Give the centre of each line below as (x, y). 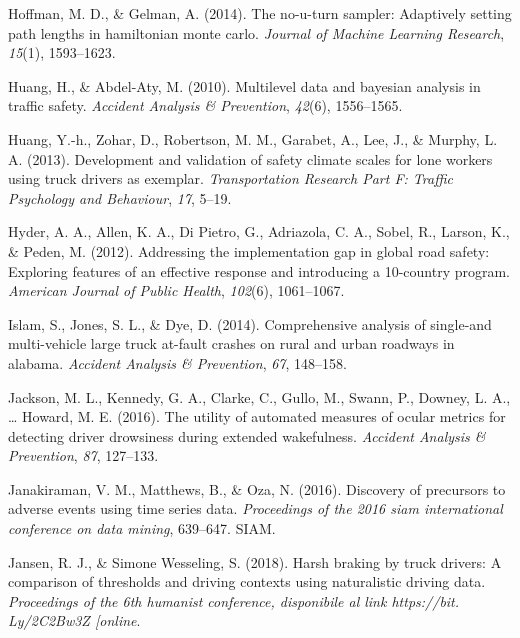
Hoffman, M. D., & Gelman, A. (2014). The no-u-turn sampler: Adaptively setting (260, 13)
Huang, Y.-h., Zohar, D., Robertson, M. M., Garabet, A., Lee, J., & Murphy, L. (253, 138)
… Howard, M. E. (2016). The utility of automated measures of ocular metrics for (257, 416)
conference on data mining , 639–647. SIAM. (142, 528)
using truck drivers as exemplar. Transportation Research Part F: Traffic (230, 178)
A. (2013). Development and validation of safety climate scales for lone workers (250, 158)
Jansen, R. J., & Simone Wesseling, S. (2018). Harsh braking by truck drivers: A (255, 561)
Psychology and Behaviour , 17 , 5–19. (120, 197)
